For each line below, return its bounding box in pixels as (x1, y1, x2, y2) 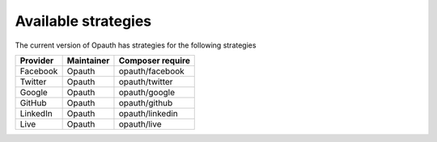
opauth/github (118, 97, 173, 108)
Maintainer (66, 55, 110, 66)
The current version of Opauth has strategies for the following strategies (15, 40, 257, 50)
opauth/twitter (118, 76, 173, 87)
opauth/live (118, 118, 162, 129)
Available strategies (15, 12, 152, 30)
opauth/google (118, 86, 176, 98)
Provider (19, 55, 54, 66)
